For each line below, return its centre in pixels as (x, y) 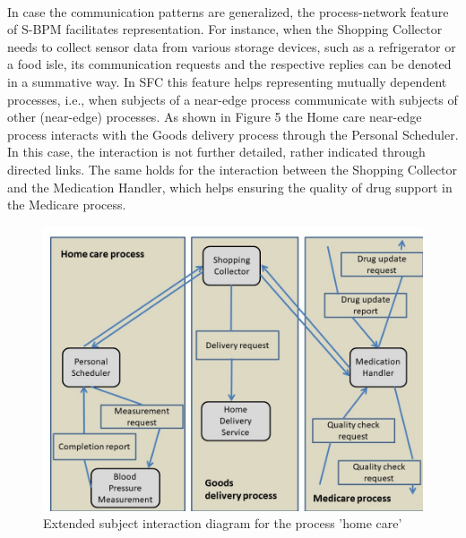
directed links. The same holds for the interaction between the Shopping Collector (233, 169)
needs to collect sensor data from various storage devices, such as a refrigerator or (232, 46)
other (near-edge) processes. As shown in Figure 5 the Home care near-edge (215, 117)
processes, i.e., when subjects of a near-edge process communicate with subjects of (233, 99)
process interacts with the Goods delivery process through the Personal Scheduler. (233, 134)
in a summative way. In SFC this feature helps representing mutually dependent (227, 81)
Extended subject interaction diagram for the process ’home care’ (223, 523)
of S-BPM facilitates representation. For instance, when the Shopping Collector (225, 29)
